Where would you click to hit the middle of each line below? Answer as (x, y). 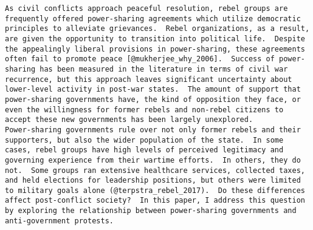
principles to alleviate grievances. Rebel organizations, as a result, (157, 29)
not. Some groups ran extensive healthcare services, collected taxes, (155, 170)
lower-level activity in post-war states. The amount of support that (153, 90)
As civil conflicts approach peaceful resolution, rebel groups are (146, 8)
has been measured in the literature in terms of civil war (164, 69)
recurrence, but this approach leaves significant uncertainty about (149, 79)
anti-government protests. (59, 221)
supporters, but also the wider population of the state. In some (144, 140)
